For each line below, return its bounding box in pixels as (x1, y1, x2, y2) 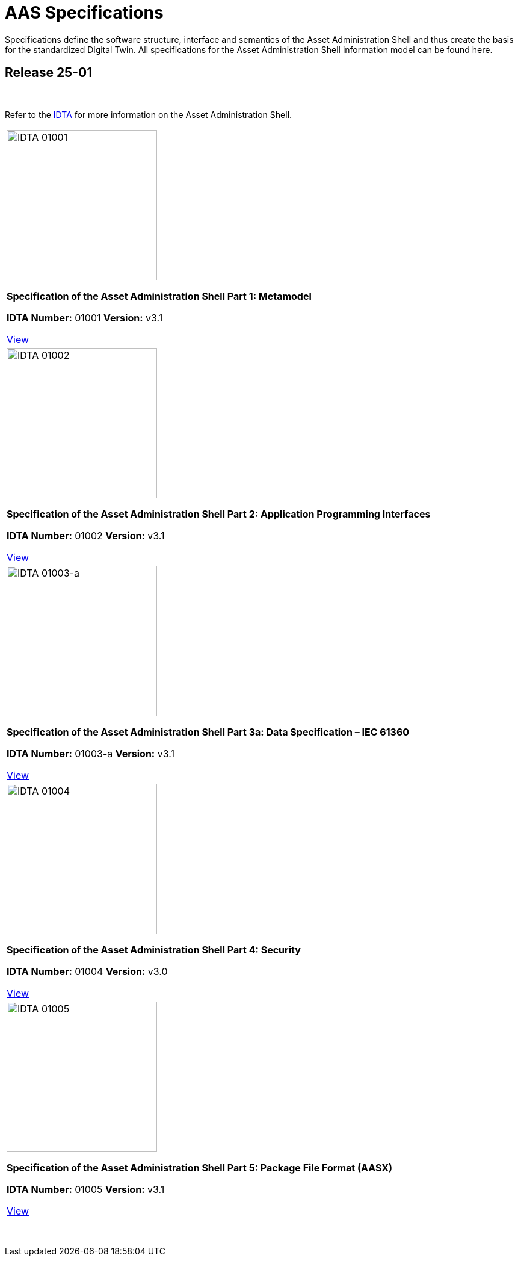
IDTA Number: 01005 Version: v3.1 (7, 1183, 165, 1195)
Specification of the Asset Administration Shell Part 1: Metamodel (7, 290, 312, 302)
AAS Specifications (5, 2, 164, 23)
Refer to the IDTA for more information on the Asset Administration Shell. (5, 109, 292, 120)
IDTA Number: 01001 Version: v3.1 (7, 311, 163, 324)
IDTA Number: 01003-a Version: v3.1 (7, 747, 174, 760)
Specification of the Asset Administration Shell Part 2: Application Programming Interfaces (7, 507, 431, 520)
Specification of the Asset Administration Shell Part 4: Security (7, 943, 301, 956)
